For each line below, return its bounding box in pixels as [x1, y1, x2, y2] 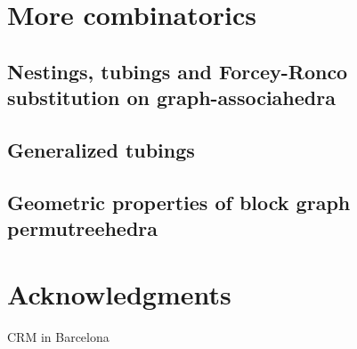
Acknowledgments [7, 275, 231, 312]
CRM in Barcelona [7, 327, 110, 345]
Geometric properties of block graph [7, 188, 351, 215]
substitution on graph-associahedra [7, 84, 336, 111]
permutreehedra [7, 215, 158, 242]
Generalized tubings [7, 135, 195, 163]
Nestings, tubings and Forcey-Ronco [7, 57, 348, 85]
